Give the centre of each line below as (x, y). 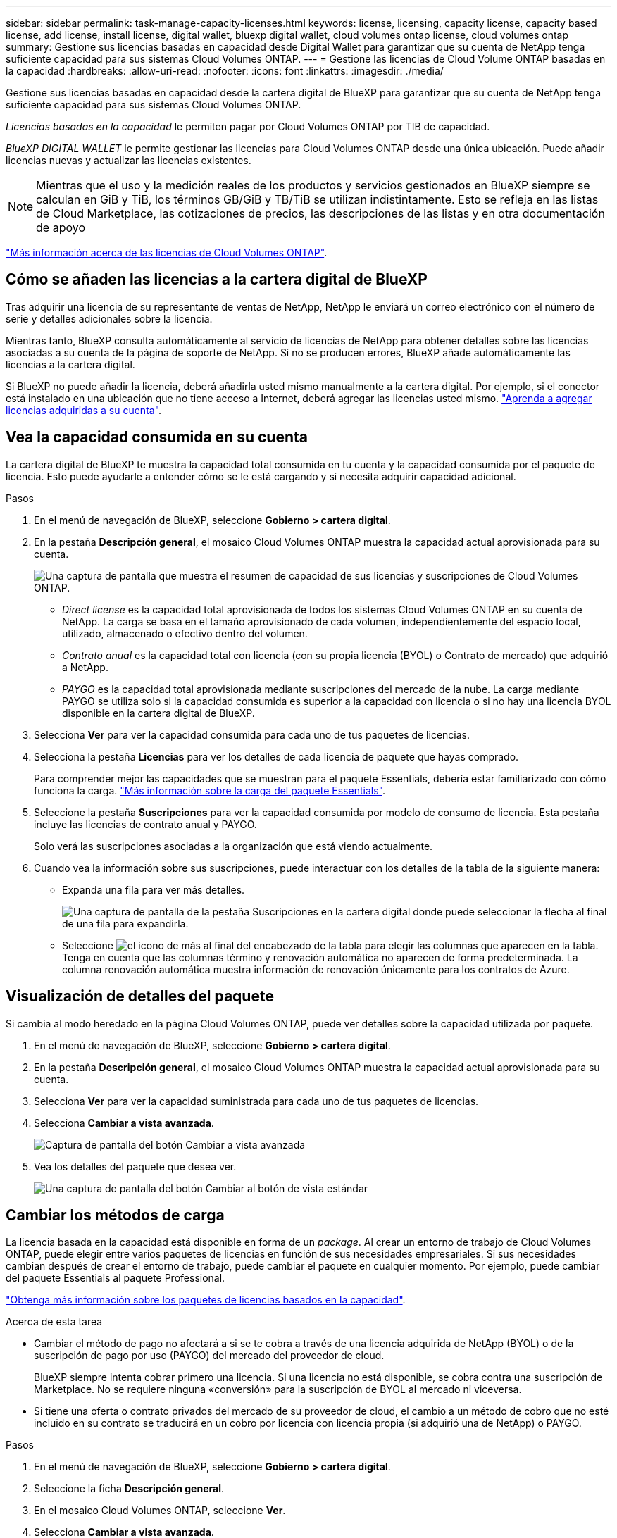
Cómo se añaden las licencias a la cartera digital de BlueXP (217, 280)
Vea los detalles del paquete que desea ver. (135, 1166)
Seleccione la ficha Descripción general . (129, 1489)
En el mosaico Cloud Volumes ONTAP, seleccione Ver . (160, 1511)
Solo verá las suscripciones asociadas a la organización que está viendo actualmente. (233, 846)
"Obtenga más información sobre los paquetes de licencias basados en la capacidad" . (206, 1300)
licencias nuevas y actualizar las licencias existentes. (129, 160)
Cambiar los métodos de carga (115, 1215)
